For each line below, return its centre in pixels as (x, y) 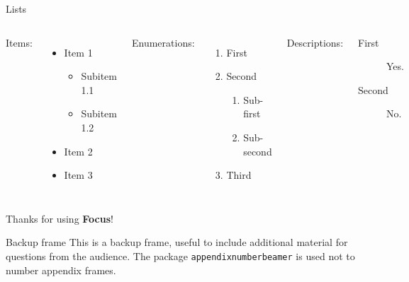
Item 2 (78, 151)
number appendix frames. (61, 270)
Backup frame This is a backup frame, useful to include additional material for (177, 242)
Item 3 (78, 175)
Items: (19, 42)
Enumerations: (163, 42)
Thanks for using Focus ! (60, 218)
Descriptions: (315, 42)
